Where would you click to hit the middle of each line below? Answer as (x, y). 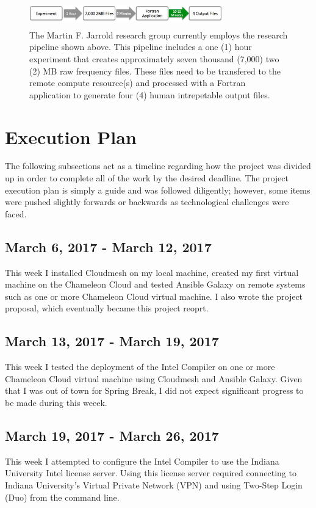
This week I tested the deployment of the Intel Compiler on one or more (140, 367)
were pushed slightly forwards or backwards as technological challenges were (147, 202)
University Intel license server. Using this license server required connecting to (151, 473)
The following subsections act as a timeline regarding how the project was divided (158, 166)
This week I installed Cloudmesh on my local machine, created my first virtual (152, 272)
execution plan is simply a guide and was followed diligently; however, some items (158, 190)
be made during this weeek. (56, 402)
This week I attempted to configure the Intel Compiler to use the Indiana (142, 461)
